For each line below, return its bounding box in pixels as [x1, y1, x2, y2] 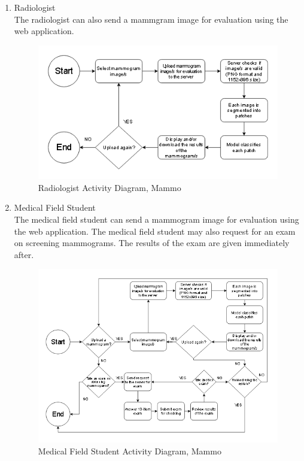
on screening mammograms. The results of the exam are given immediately [14, 236, 290, 249]
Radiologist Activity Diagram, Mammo [38, 181, 181, 193]
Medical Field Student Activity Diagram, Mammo [38, 445, 221, 457]
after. [14, 248, 34, 260]
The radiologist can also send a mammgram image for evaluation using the [14, 13, 288, 25]
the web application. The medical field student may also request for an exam [14, 225, 296, 237]
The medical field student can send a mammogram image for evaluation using [14, 213, 299, 225]
